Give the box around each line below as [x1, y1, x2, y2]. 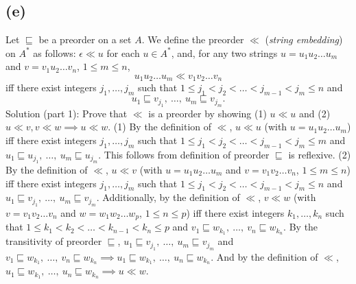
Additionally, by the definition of [102, 190, 240, 204]
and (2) [298, 106, 331, 120]
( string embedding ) [265, 32, 343, 47]
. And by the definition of [211, 249, 318, 263]
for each [106, 45, 140, 60]
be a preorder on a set [38, 32, 132, 47]
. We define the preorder [141, 32, 244, 47]
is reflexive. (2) [288, 147, 351, 161]
